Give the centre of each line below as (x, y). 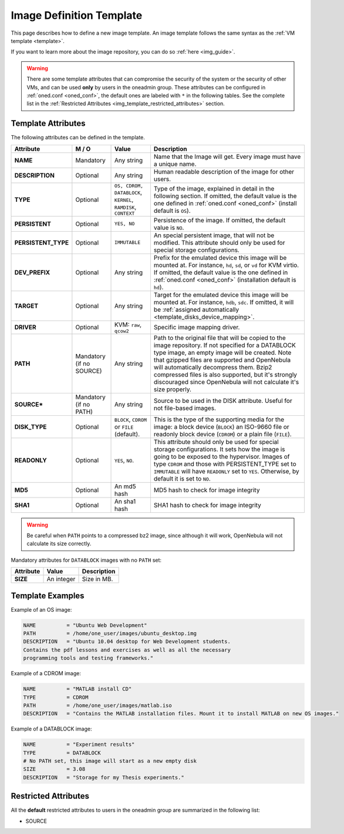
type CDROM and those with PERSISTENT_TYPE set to (225, 463)
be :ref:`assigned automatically (196, 309)
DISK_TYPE (31, 426)
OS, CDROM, (129, 186)
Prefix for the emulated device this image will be (220, 258)
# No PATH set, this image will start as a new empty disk (110, 761)
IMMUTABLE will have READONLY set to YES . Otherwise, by (226, 471)
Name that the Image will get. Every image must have (227, 156)
